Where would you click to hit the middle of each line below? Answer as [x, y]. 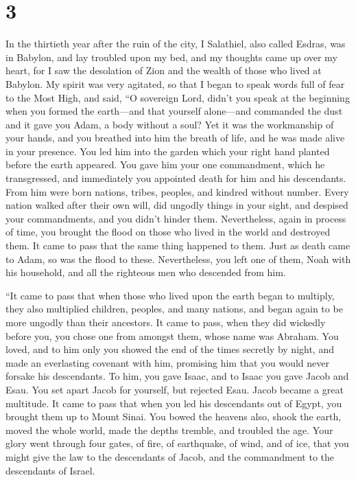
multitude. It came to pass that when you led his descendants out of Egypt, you [174, 403]
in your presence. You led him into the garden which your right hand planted [168, 151]
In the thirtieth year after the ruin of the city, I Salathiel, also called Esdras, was [176, 44]
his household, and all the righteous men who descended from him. [146, 272]
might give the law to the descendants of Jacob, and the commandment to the [170, 456]
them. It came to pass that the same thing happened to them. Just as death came [178, 245]
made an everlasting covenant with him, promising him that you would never [167, 362]
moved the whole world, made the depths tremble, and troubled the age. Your [169, 430]
